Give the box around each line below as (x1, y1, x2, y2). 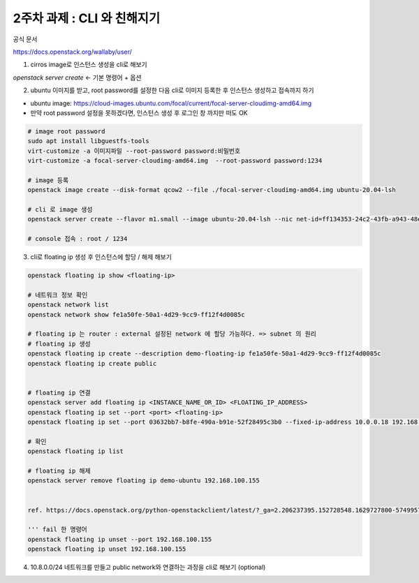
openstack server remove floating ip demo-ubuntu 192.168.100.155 (27, 477, 260, 485)
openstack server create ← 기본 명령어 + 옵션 (13, 73, 142, 82)
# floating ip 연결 (27, 388, 91, 397)
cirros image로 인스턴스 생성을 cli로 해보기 (30, 60, 147, 69)
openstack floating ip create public (27, 360, 157, 367)
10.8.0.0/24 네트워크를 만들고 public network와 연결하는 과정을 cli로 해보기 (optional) (30, 563, 266, 572)
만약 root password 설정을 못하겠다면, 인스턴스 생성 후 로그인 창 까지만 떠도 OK (30, 108, 248, 117)
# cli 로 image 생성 (27, 206, 93, 213)
